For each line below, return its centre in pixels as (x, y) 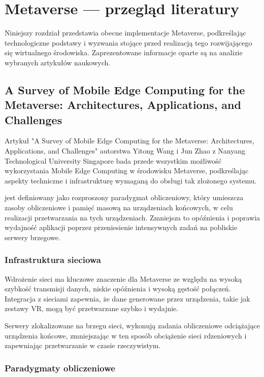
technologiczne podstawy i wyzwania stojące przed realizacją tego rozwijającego (128, 42)
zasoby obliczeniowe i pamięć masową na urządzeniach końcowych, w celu (119, 208)
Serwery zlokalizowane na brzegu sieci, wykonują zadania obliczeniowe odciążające (132, 326)
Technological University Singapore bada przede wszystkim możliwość (113, 160)
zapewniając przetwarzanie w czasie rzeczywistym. (83, 345)
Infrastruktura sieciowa (53, 260)
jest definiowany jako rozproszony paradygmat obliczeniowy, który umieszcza (124, 197)
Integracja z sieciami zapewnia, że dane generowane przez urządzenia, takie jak (127, 298)
